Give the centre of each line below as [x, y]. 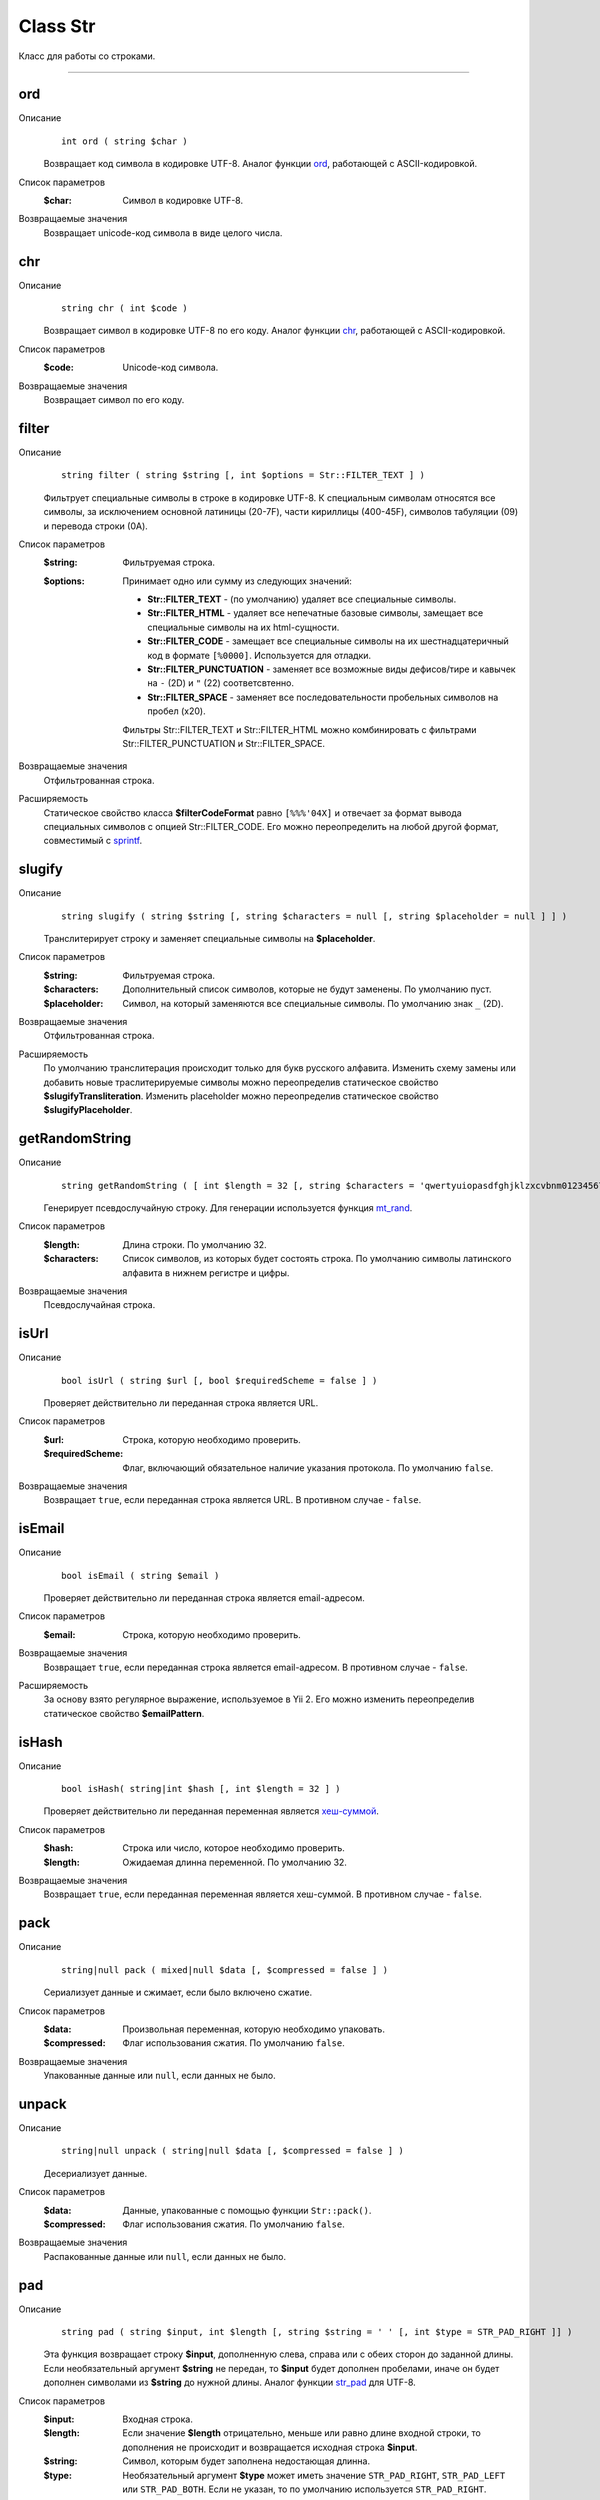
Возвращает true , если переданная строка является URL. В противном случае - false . [232, 1500]
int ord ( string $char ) [125, 141]
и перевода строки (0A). [96, 526]
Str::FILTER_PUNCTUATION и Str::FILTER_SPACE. [223, 743]
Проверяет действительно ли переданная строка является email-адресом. [204, 1598]
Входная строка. [158, 2419]
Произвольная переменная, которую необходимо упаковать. [253, 2029]
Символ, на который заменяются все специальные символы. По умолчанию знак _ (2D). [313, 1003]
